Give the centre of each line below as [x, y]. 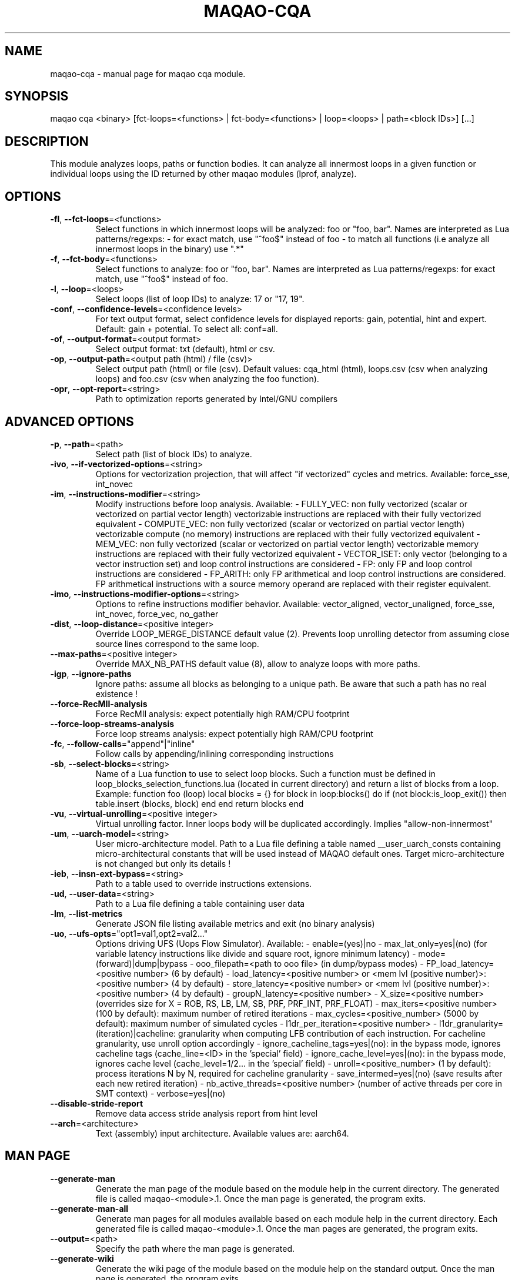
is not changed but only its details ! [163, 863]
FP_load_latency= [460, 963]
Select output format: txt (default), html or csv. [185, 349]
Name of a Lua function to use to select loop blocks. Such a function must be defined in [265, 773]
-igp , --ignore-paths [91, 673]
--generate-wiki [82, 1258]
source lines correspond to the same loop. [177, 644]
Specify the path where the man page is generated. [195, 1248]
